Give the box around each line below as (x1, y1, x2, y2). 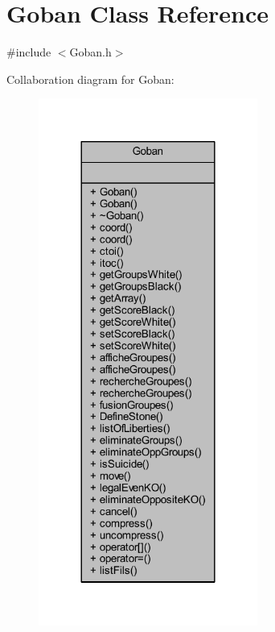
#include (6, 44, 51, 60)
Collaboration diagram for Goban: (6, 70, 174, 87)
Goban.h (69, 44, 112, 60)
